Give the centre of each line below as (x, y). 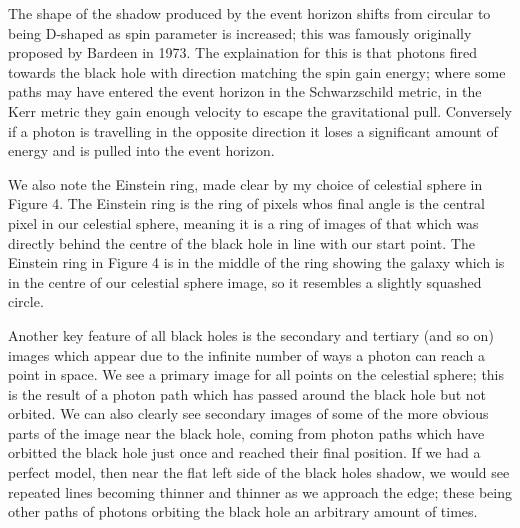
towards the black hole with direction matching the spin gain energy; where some (257, 71)
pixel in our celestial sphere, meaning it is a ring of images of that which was (243, 222)
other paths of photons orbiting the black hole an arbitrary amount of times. (243, 511)
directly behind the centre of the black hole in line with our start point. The (241, 242)
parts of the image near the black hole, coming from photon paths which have (246, 432)
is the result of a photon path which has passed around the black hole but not (247, 393)
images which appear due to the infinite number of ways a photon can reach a (247, 354)
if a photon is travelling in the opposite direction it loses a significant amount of (253, 130)
